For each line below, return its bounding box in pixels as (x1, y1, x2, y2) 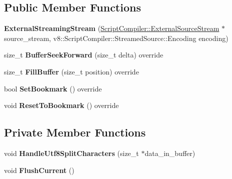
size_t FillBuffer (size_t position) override (4, 66, 139, 76)
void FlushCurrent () (4, 164, 74, 175)
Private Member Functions (4, 124, 146, 140)
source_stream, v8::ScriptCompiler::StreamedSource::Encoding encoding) (4, 32, 228, 43)
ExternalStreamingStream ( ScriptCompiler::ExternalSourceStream (4, 23, 219, 33)
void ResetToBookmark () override (4, 100, 119, 110)
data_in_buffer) (144, 147, 195, 158)
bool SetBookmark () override (4, 83, 102, 93)
